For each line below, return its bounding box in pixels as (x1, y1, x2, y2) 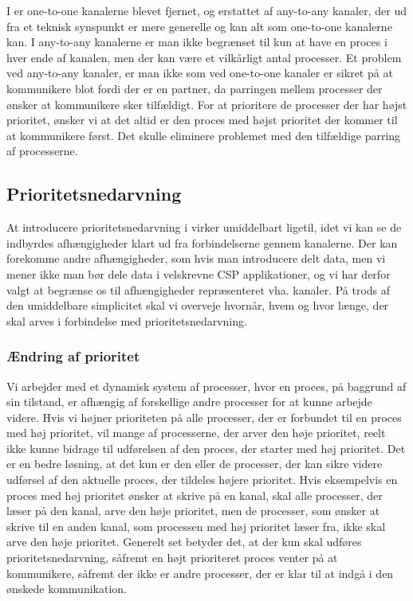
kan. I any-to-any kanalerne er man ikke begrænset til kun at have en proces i (6, 33, 387, 50)
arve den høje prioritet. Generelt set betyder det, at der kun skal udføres (6, 533, 362, 550)
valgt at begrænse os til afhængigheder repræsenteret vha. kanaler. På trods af (6, 281, 391, 298)
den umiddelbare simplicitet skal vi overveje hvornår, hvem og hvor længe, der (6, 297, 389, 314)
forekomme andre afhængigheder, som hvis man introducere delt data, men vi (6, 250, 386, 267)
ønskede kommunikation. (6, 580, 127, 597)
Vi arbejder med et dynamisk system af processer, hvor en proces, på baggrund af (6, 377, 407, 394)
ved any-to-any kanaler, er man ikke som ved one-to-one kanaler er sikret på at (6, 64, 393, 81)
